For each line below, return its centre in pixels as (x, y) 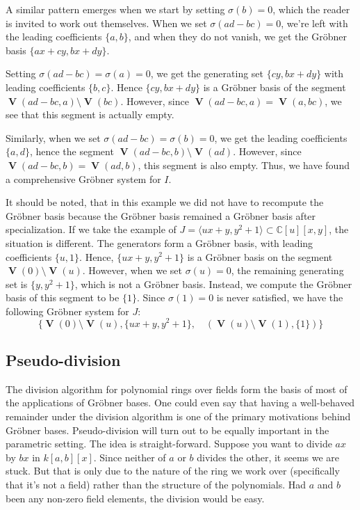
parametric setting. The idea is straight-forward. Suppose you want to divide (169, 444)
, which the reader (311, 9)
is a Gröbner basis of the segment (275, 87)
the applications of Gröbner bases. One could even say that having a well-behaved (180, 403)
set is (17, 284)
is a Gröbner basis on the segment (260, 256)
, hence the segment (72, 151)
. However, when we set (132, 270)
